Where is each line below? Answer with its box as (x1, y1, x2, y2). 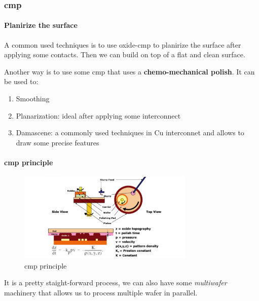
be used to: (4, 76, 39, 87)
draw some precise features (16, 137, 99, 147)
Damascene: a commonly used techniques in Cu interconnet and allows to (16, 127, 244, 138)
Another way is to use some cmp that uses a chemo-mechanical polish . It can (4, 66, 255, 77)
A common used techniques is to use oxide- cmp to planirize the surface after (4, 39, 241, 50)
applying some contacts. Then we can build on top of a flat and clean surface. (4, 49, 245, 60)
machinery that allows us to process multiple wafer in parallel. (4, 287, 198, 297)
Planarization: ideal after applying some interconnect (16, 110, 181, 121)
